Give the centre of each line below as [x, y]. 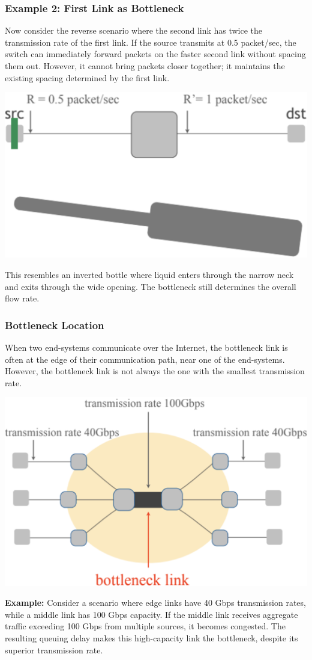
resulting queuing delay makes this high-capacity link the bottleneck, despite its [151, 637]
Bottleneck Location [55, 325]
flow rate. [22, 298]
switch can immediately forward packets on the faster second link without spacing [155, 54]
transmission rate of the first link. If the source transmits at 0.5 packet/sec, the [151, 42]
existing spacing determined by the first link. [87, 77]
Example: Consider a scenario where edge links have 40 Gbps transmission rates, [155, 603]
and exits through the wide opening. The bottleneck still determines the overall [151, 286]
